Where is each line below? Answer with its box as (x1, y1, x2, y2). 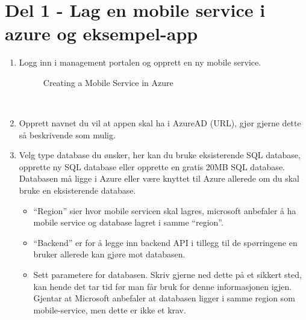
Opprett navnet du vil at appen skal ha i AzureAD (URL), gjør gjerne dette (19, 117, 301, 129)
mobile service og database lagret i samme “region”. (33, 216, 223, 229)
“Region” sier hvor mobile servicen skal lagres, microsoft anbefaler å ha (33, 204, 296, 217)
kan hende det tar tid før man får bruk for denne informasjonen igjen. (33, 280, 292, 292)
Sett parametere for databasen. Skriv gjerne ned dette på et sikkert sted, (33, 268, 302, 281)
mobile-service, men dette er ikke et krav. (33, 303, 186, 316)
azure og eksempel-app (5, 21, 198, 46)
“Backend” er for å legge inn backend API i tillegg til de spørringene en (33, 236, 298, 248)
